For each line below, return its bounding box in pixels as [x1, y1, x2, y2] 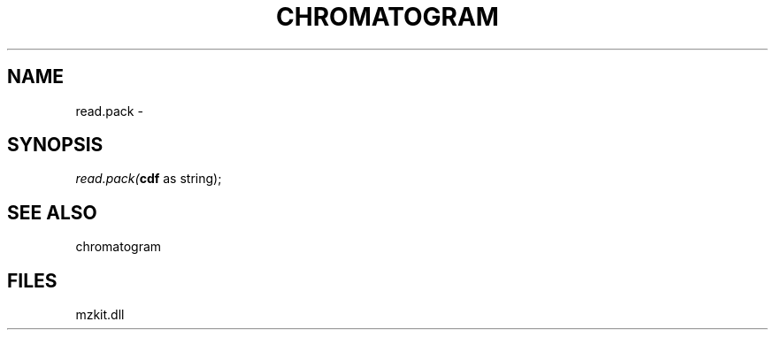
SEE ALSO [7, 201, 97, 224]
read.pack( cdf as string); [75, 171, 222, 187]
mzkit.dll [75, 307, 125, 323]
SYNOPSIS [7, 134, 104, 157]
